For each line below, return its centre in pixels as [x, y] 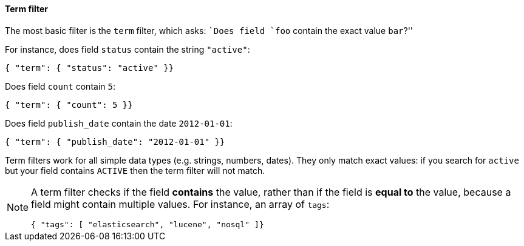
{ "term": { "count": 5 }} [69, 105]
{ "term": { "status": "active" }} [90, 68]
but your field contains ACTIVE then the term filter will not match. [135, 170]
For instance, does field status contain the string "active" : [128, 49]
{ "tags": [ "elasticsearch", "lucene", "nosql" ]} [148, 224]
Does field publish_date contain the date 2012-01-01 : [119, 123]
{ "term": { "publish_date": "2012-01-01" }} [115, 141]
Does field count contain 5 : [60, 86]
